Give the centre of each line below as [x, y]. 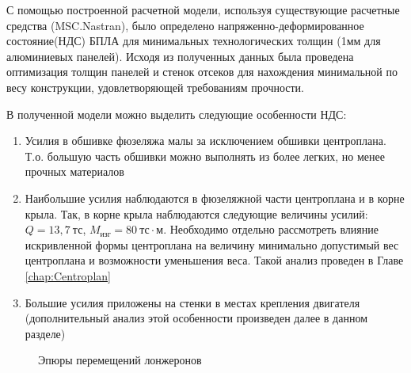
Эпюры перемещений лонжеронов [120, 360]
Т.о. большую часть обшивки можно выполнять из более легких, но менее [205, 156]
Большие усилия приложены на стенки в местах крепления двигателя [192, 302]
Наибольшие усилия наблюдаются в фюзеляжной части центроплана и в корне [215, 198]
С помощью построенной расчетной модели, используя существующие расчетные [203, 10]
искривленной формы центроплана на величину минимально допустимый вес [212, 244]
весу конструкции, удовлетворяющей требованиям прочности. [156, 87]
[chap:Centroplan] [68, 275]
